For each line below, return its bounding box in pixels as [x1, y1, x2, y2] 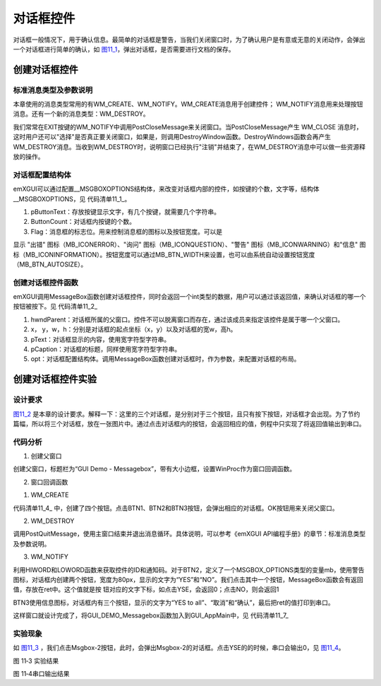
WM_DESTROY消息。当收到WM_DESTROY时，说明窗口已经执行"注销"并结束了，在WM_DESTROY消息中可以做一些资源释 [13, 142, 366, 151]
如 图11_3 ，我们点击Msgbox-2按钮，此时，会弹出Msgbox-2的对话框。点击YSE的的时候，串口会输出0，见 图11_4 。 [13, 644, 345, 652]
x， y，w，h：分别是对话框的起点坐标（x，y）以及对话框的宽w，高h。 [30, 325, 237, 333]
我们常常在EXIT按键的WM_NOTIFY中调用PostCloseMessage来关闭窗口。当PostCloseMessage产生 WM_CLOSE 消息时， [13, 122, 363, 131]
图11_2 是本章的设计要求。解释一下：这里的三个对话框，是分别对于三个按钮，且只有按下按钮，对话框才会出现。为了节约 [13, 410, 361, 418]
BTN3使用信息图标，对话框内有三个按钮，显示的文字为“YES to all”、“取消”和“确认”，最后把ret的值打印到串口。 [13, 598, 334, 607]
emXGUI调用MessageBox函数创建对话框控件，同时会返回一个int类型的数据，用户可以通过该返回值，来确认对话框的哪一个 [13, 292, 366, 301]
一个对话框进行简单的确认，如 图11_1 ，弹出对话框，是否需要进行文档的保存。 [13, 45, 235, 53]
